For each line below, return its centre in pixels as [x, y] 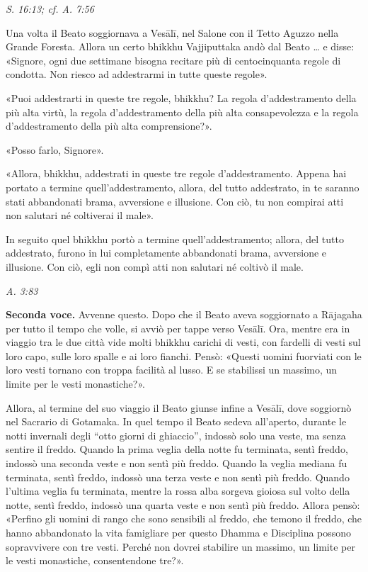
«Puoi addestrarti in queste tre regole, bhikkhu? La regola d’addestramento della [181, 97]
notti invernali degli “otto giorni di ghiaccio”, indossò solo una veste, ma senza [176, 435]
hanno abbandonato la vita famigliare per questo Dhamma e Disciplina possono [179, 532]
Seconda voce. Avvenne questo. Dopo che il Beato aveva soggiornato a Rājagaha [184, 314]
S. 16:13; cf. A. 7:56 [50, 9]
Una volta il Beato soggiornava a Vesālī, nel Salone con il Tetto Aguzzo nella [172, 32]
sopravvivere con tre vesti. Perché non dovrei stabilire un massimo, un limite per [180, 546]
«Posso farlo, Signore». [55, 149]
